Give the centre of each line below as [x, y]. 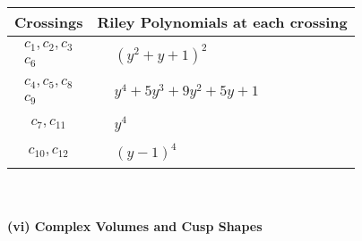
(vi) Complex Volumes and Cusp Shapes [135, 226]
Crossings [49, 22]
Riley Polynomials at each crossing [222, 22]
